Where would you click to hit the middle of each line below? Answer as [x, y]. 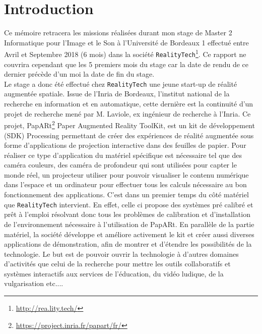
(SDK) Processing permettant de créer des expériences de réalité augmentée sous [129, 135]
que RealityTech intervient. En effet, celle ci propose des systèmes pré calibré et [129, 204]
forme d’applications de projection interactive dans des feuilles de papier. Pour [125, 145]
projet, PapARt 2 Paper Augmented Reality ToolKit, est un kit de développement [129, 124]
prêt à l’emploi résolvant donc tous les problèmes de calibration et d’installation [127, 214]
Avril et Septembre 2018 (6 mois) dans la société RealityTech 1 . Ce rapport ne [125, 53]
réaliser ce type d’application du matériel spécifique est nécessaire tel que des [123, 155]
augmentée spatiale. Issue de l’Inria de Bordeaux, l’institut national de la [117, 94]
